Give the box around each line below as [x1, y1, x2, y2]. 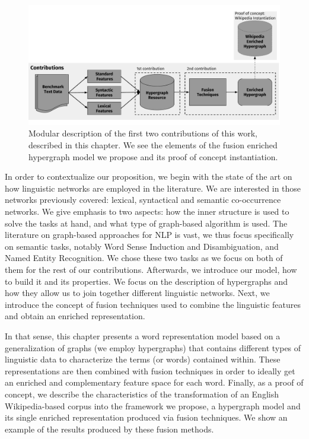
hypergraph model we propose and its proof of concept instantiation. [28, 150, 278, 163]
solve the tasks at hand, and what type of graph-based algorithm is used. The [5, 217, 288, 229]
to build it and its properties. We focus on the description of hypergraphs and [5, 275, 288, 287]
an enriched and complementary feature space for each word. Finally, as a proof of [5, 376, 304, 389]
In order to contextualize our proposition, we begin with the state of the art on [5, 170, 292, 183]
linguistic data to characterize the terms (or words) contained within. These [5, 353, 281, 365]
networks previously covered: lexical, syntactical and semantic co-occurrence [5, 193, 281, 206]
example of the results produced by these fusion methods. [5, 422, 214, 435]
